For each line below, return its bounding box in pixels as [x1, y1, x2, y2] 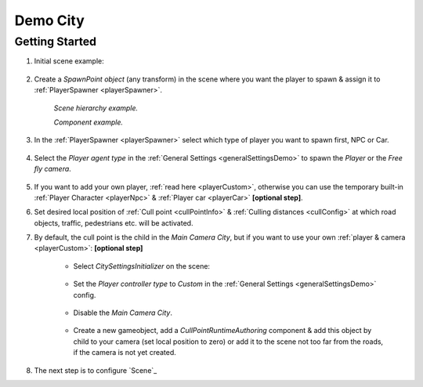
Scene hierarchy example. [53, 103, 139, 113]
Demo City [14, 12, 85, 29]
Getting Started [14, 34, 97, 49]
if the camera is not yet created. [73, 348, 176, 357]
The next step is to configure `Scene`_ [34, 365, 157, 375]
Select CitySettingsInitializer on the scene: [73, 261, 211, 270]
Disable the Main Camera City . [73, 308, 172, 317]
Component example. [53, 118, 123, 127]
